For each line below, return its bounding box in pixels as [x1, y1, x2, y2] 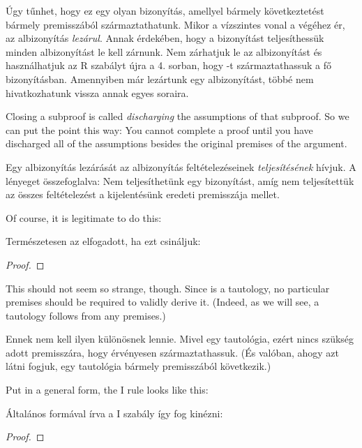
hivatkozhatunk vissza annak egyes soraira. [6, 85, 189, 100]
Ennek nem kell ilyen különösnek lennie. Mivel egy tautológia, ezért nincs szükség [6, 331, 354, 346]
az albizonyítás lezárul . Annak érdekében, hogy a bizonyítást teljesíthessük [6, 31, 324, 45]
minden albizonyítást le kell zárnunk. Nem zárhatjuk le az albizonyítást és [6, 44, 322, 59]
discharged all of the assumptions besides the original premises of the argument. [6, 136, 347, 151]
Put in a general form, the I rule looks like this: [6, 382, 209, 397]
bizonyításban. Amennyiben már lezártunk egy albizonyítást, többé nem [6, 71, 314, 86]
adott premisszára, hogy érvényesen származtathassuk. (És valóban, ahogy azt [6, 345, 340, 359]
